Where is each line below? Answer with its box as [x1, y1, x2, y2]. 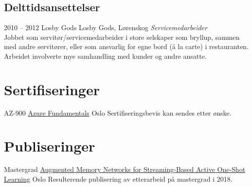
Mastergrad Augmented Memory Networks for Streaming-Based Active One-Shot [4, 164, 246, 174]
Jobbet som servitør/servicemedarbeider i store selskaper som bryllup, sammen [4, 32, 240, 42]
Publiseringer [4, 136, 95, 156]
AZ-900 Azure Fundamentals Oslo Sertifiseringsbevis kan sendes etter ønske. [4, 107, 232, 118]
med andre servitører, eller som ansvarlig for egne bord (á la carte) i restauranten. [4, 41, 249, 51]
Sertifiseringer [4, 79, 100, 99]
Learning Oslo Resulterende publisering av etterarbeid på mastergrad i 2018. [4, 174, 233, 184]
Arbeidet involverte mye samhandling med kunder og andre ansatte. [4, 51, 207, 61]
